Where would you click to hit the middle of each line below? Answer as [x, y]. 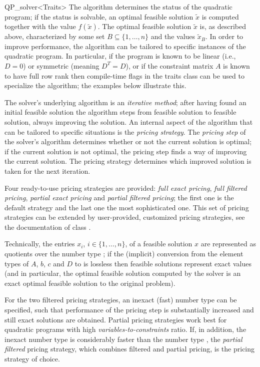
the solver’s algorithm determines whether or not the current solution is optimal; [128, 141]
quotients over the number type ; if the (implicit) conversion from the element [124, 254]
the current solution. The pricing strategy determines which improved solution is [128, 161]
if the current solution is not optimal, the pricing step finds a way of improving [126, 151]
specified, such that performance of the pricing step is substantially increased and [129, 310]
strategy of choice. [32, 358]
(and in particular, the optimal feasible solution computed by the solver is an [123, 273]
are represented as [228, 244]
